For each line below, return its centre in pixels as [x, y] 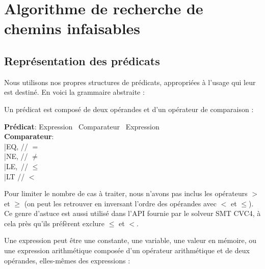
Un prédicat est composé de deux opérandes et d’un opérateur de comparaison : [129, 109]
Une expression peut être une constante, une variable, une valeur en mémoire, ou [130, 240]
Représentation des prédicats [82, 60]
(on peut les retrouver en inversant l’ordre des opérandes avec [121, 203]
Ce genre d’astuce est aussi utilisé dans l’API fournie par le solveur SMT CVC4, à [132, 213]
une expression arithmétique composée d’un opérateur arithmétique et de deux [127, 250]
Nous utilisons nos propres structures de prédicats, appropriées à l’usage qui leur [130, 82]
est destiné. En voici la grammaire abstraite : [74, 92]
